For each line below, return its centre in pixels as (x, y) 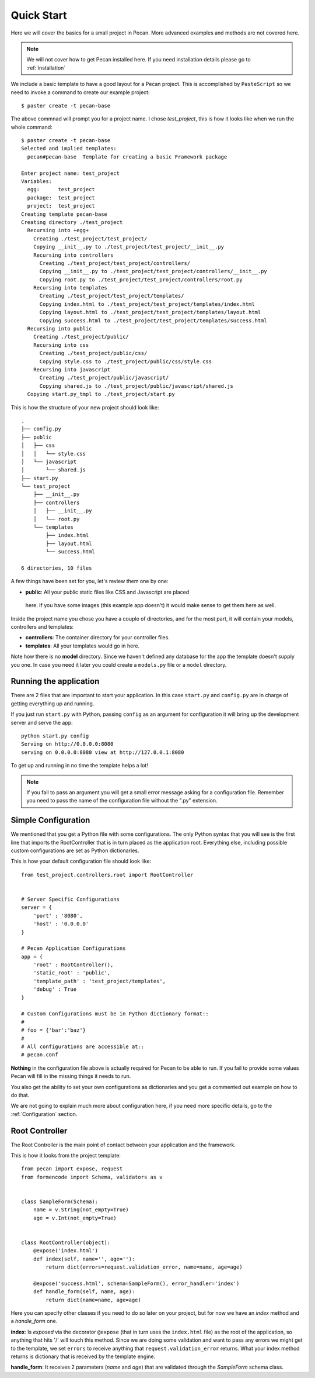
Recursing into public (60, 329)
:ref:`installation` (46, 68)
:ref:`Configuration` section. (44, 1114)
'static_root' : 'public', (72, 973)
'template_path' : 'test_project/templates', (99, 981)
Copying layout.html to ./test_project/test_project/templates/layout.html (150, 312)
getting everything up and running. (52, 703)
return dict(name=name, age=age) (93, 1300)
